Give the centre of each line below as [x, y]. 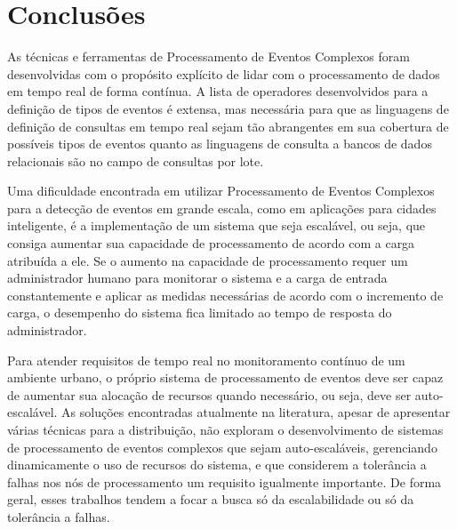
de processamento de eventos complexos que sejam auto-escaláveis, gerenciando [222, 447]
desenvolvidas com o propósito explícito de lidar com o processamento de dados [224, 73]
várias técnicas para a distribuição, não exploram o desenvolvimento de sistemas [225, 429]
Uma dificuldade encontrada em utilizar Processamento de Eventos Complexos [221, 191]
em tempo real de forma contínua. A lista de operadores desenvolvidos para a [218, 91]
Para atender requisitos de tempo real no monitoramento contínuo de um [206, 360]
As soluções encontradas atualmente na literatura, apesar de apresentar [256, 412]
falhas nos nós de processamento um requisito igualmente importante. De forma [224, 481]
